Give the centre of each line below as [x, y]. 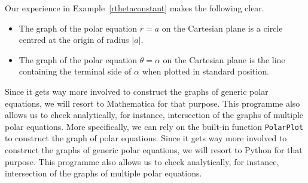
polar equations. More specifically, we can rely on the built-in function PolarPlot [154, 126]
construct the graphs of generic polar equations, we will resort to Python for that [154, 150]
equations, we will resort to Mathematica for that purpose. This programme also [153, 103]
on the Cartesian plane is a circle [222, 28]
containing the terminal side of [75, 71]
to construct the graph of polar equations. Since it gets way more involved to [146, 138]
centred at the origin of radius [74, 40]
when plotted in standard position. [205, 71]
